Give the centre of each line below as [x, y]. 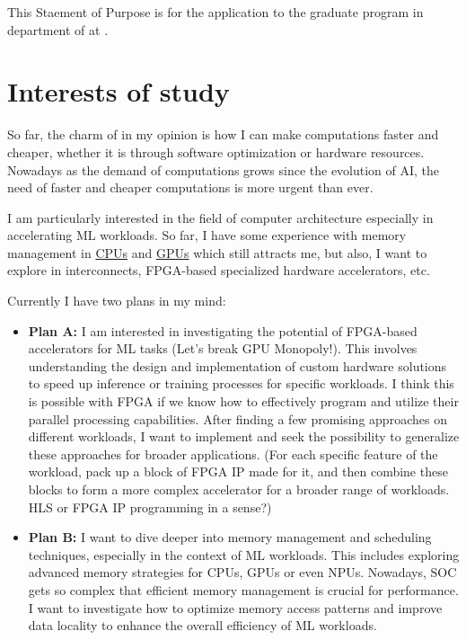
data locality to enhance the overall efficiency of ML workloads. [202, 625]
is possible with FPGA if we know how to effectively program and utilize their [243, 401]
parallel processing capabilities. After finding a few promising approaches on [237, 418]
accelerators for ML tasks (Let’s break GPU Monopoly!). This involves [223, 348]
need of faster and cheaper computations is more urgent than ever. [190, 187]
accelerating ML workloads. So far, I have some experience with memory [207, 235]
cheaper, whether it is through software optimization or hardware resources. [216, 151]
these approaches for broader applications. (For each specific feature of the [233, 453]
